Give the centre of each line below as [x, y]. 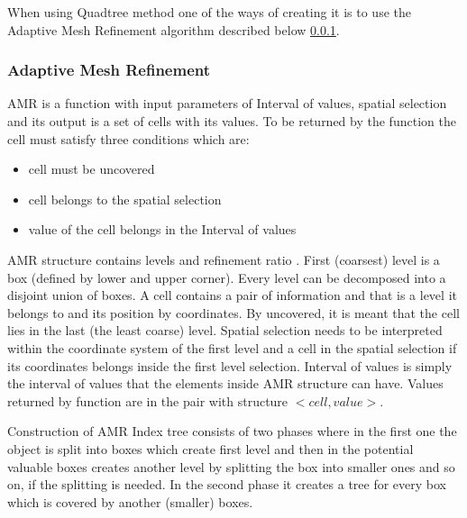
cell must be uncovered [92, 169]
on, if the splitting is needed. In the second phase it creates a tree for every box [227, 484]
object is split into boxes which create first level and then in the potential [211, 448]
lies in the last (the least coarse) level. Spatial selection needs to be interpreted [225, 330]
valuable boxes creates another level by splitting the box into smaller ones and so [231, 466]
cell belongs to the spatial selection [125, 199]
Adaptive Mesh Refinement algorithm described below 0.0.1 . [174, 29]
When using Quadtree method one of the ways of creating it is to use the [209, 12]
